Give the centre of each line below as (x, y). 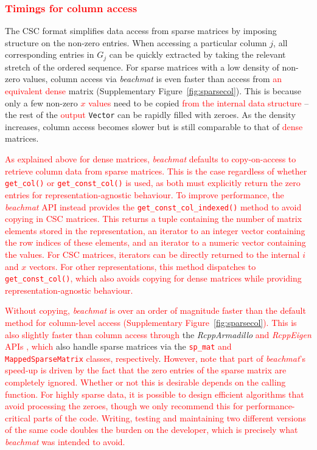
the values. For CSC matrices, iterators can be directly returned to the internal (152, 254)
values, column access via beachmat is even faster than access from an (152, 79)
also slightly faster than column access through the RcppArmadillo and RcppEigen (158, 334)
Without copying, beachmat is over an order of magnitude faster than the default (155, 310)
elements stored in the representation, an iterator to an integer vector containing (155, 230)
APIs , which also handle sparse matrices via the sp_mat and (118, 346)
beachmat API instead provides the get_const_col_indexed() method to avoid (153, 206)
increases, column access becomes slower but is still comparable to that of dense (154, 126)
